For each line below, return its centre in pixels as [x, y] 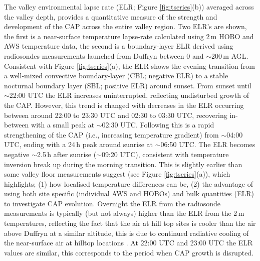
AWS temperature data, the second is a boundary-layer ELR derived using [119, 46]
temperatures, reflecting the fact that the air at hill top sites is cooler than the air [130, 223]
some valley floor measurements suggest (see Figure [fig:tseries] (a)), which [117, 174]
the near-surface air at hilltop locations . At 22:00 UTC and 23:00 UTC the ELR [128, 243]
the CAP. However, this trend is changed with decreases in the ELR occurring [124, 105]
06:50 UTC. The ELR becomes [208, 144]
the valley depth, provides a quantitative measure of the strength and [111, 16]
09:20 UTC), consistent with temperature [165, 154]
